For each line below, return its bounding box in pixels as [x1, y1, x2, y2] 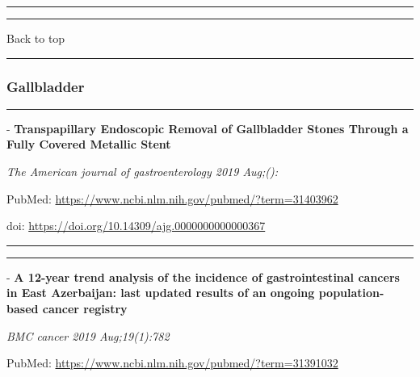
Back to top [6, 30, 65, 46]
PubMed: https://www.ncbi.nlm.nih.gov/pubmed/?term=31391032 [6, 354, 338, 371]
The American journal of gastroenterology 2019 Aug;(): [6, 163, 279, 179]
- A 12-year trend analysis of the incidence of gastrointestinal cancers [6, 268, 400, 285]
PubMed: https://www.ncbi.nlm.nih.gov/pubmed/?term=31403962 [6, 190, 338, 207]
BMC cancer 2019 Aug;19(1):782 [6, 327, 170, 344]
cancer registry [42, 300, 128, 316]
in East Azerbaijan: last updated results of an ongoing [6, 284, 315, 301]
